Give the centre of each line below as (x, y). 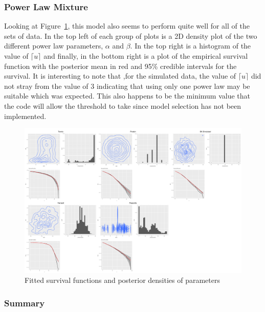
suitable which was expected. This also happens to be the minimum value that (127, 96)
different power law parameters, (54, 46)
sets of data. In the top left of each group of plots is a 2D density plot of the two (131, 35)
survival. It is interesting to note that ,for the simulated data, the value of (120, 76)
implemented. (25, 116)
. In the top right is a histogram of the (191, 46)
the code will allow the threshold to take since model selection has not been (123, 105)
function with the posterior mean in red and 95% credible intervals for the (120, 66)
